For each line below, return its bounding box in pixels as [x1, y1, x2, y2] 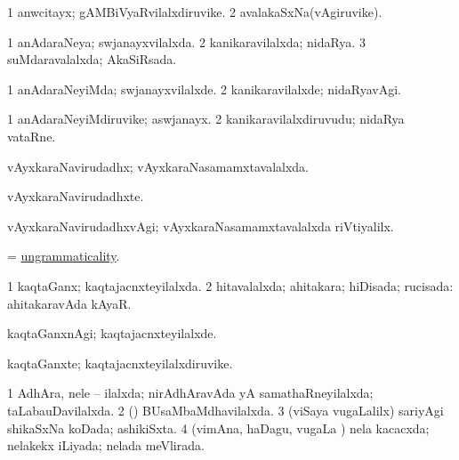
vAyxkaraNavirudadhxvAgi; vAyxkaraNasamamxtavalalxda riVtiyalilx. [7, 216, 394, 235]
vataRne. [7, 126, 56, 145]
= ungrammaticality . [7, 246, 120, 265]
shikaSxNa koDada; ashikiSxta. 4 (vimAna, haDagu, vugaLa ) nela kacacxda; [7, 418, 430, 437]
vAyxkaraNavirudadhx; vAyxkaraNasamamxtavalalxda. [7, 157, 309, 175]
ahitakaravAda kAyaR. [7, 294, 132, 312]
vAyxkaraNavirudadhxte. [7, 187, 144, 206]
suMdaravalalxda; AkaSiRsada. [7, 50, 177, 69]
